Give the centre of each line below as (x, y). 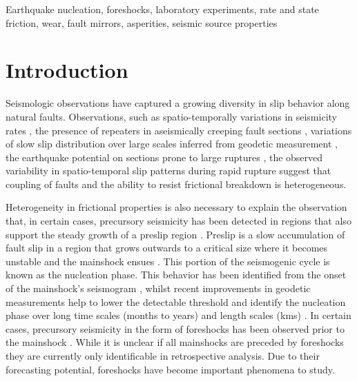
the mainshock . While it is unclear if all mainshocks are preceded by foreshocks (175, 342)
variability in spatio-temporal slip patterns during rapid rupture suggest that (168, 171)
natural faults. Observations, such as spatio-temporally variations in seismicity (171, 116)
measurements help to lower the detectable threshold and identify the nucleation (176, 301)
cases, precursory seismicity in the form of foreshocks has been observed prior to (175, 328)
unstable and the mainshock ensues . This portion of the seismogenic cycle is (168, 261)
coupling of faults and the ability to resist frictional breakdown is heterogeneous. (176, 184)
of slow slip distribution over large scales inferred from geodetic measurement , (172, 144)
